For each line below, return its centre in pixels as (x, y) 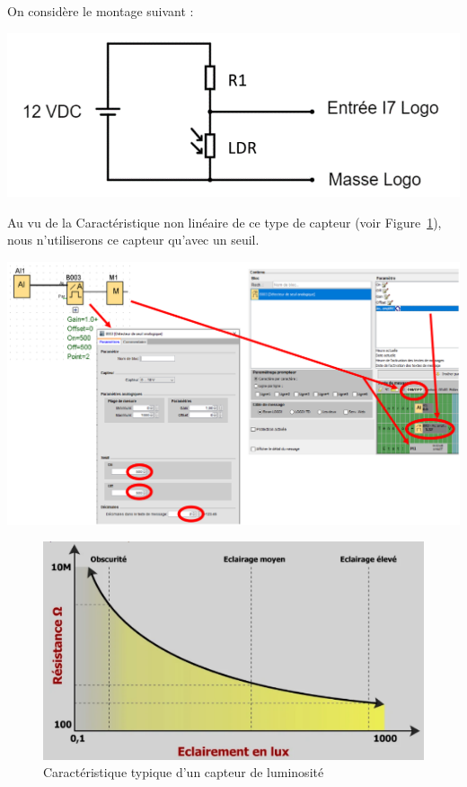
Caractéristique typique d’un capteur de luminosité (184, 772)
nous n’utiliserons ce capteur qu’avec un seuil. (133, 240)
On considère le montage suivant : (101, 11)
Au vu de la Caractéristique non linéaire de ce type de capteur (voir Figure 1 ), (225, 222)
